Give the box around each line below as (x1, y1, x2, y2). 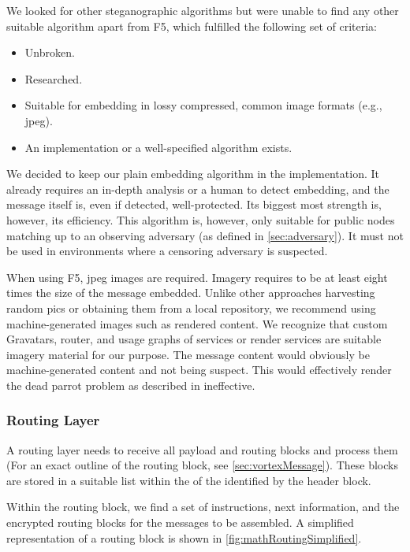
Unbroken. (24, 44, 75, 61)
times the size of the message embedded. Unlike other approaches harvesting (6, 284, 375, 301)
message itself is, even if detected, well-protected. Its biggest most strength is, (6, 196, 382, 213)
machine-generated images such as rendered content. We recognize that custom (6, 315, 388, 332)
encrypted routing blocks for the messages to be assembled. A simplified (6, 514, 354, 531)
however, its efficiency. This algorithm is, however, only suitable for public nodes (6, 211, 395, 228)
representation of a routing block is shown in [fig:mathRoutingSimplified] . (6, 529, 362, 546)
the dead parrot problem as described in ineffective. (6, 376, 255, 393)
